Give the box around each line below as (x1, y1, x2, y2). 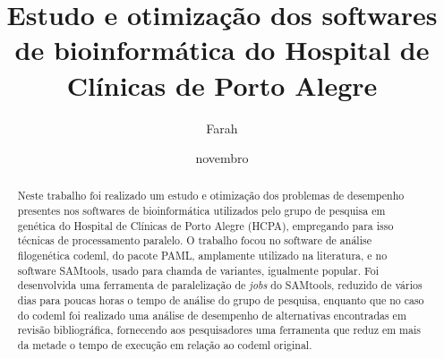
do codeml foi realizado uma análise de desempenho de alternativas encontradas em (17, 307, 406, 322)
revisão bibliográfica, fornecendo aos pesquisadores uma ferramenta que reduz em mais (17, 322, 421, 338)
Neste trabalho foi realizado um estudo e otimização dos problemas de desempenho (17, 188, 405, 203)
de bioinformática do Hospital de (14, 31, 430, 68)
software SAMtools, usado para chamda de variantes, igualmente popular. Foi (17, 262, 380, 278)
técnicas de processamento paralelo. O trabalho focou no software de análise (17, 233, 371, 248)
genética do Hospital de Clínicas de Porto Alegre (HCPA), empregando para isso (17, 218, 394, 233)
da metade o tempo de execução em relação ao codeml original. (17, 338, 312, 353)
